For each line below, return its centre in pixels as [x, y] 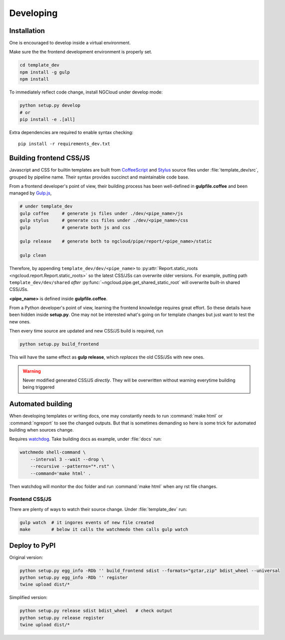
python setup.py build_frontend [59, 344]
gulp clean [33, 255]
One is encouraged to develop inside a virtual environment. [70, 43]
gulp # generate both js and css [75, 227]
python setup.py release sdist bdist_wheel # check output [96, 611]
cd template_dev [40, 65]
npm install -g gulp [45, 72]
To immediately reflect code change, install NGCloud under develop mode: [86, 92]
